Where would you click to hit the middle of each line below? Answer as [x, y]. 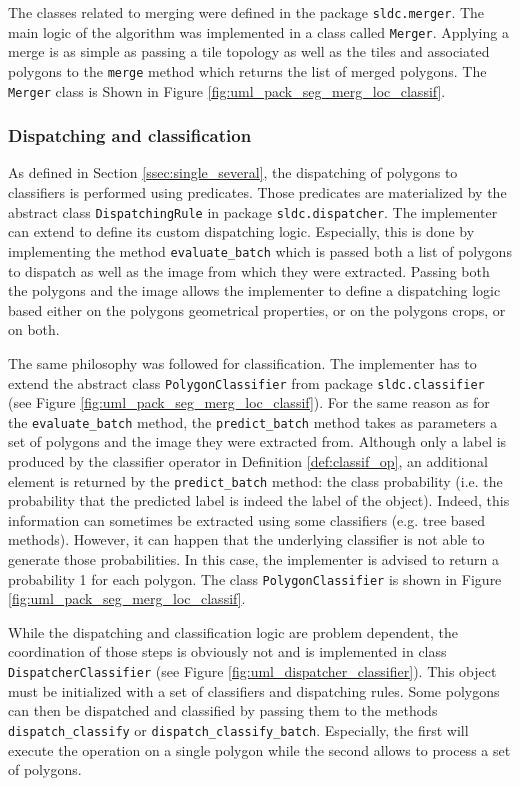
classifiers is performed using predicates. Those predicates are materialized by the [257, 192]
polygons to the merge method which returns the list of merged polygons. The [247, 70]
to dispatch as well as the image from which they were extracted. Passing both [249, 270]
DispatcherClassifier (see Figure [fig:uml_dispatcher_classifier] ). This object [252, 671]
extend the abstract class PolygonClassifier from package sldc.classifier [246, 382]
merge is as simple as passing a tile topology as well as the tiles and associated [249, 51]
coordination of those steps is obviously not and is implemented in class [227, 651]
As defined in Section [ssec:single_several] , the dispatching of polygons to [233, 172]
